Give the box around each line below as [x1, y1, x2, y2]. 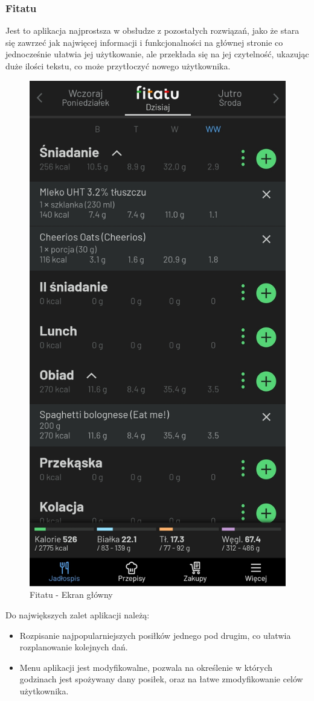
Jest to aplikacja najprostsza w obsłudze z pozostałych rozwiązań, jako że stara [5, 24, 300, 37]
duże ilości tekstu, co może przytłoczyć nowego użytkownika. [5, 60, 231, 72]
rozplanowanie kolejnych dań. [19, 641, 128, 653]
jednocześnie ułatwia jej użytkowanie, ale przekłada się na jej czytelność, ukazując [5, 48, 309, 60]
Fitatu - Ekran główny [30, 588, 113, 601]
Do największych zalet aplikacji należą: [5, 608, 150, 621]
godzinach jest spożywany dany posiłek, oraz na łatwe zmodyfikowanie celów [19, 673, 303, 685]
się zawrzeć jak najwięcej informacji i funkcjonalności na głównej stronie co [5, 36, 283, 48]
